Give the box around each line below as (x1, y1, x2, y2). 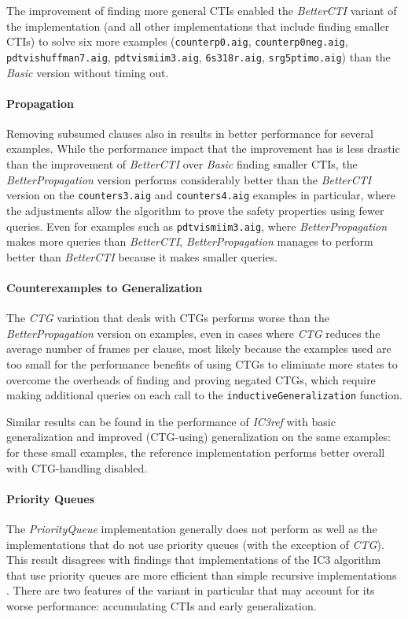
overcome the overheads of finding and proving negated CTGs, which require (6, 371, 376, 387)
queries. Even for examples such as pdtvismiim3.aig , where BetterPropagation (6, 217, 388, 234)
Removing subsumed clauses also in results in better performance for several (6, 124, 373, 141)
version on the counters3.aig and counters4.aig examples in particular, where (6, 187, 395, 203)
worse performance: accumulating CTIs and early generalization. (6, 597, 317, 613)
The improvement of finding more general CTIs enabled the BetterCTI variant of (6, 2, 397, 18)
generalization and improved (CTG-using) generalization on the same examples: (6, 428, 391, 445)
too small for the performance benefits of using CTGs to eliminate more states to (6, 355, 398, 372)
